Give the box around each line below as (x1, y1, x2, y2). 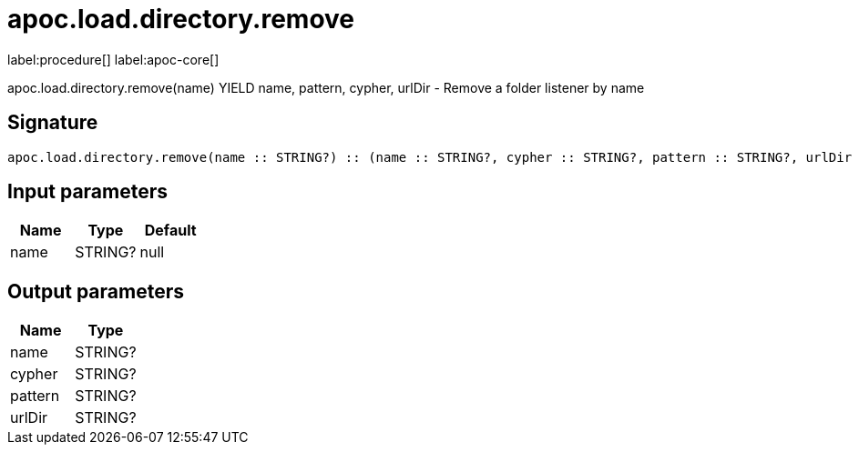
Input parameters (7, 180, 169, 204)
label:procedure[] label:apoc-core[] (7, 51, 220, 67)
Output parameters (7, 279, 184, 303)
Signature (7, 111, 98, 135)
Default (144, 221, 197, 240)
